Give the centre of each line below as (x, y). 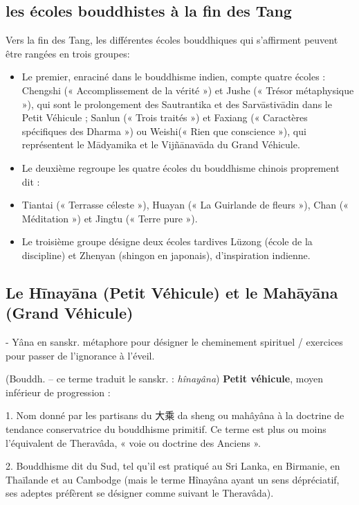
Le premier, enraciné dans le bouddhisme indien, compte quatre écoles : (174, 77)
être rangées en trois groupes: (68, 53)
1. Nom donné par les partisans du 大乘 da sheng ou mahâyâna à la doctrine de (175, 415)
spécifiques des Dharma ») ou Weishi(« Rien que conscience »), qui (164, 131)
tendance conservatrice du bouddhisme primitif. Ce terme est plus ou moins (166, 429)
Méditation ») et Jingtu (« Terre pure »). (110, 218)
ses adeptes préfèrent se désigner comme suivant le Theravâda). (140, 493)
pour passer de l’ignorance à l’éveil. (80, 355)
